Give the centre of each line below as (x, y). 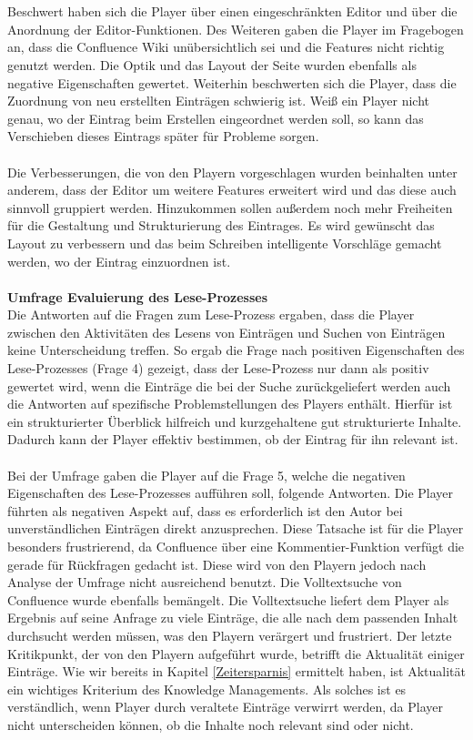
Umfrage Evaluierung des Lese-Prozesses (138, 296)
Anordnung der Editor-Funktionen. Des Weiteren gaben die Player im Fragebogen (236, 29)
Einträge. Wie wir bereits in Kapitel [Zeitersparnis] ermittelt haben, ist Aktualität (237, 671)
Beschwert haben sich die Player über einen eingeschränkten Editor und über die (232, 11)
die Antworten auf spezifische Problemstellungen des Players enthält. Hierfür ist (230, 404)
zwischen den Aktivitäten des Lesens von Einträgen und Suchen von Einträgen (226, 332)
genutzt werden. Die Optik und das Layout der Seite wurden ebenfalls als (212, 64)
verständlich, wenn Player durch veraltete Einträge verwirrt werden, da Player (226, 707)
